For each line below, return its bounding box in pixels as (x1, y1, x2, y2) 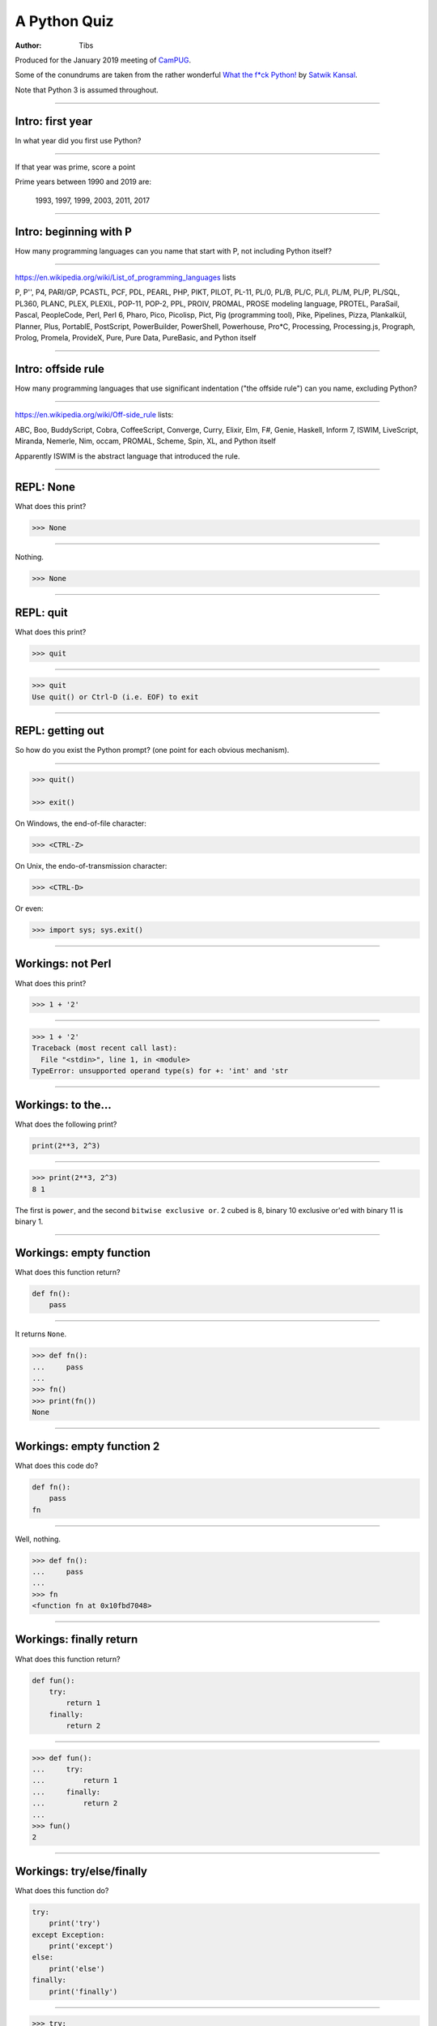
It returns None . (15, 1329, 67, 1339)
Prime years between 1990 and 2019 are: (15, 177, 151, 186)
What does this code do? (15, 1460, 99, 1470)
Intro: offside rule (15, 361, 104, 376)
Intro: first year (15, 114, 93, 128)
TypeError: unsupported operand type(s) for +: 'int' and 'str (32, 1066, 289, 1075)
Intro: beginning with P (15, 224, 133, 238)
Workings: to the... (15, 1098, 112, 1112)
